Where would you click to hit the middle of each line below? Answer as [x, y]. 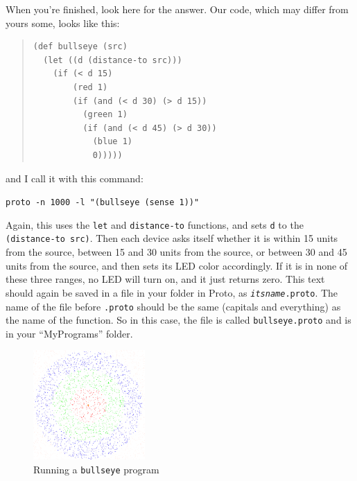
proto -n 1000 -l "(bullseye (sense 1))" [103, 203]
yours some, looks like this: [63, 23]
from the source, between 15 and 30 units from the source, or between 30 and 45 [176, 252]
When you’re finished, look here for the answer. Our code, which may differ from [177, 9]
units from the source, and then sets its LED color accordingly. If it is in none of [177, 265]
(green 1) [105, 115]
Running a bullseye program [96, 469]
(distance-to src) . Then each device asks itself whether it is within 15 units [172, 238]
